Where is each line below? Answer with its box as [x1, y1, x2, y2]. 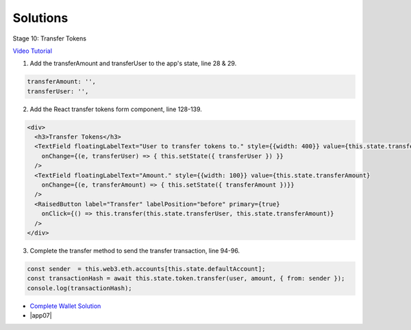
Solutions [12, 10, 68, 25]
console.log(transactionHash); [27, 284, 133, 292]
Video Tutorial [12, 47, 53, 55]
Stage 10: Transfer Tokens [12, 34, 87, 43]
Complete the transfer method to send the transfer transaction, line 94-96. [29, 246, 240, 255]
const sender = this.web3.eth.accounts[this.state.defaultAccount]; [27, 265, 266, 272]
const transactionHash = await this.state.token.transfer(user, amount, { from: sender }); [27, 274, 345, 283]
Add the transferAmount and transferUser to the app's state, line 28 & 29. [29, 59, 237, 68]
